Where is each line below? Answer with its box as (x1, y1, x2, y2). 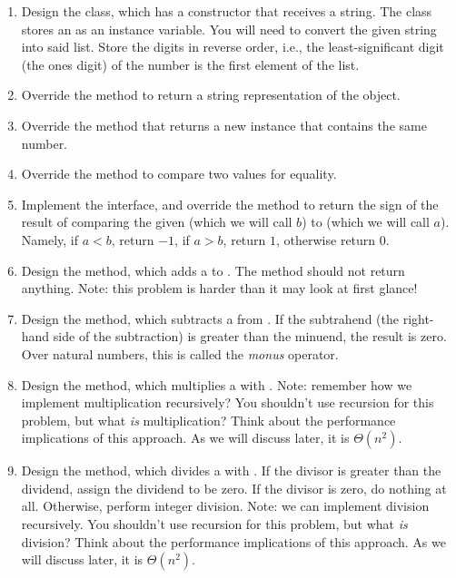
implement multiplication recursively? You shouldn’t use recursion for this (21, 393, 434, 412)
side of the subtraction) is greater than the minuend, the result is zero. (53, 327, 447, 346)
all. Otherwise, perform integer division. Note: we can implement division (21, 496, 430, 515)
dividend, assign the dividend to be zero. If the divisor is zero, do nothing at (21, 478, 447, 497)
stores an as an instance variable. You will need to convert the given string (21, 19, 437, 38)
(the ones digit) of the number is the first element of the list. (21, 54, 360, 73)
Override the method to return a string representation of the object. (21, 85, 401, 104)
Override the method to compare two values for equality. (21, 164, 337, 183)
